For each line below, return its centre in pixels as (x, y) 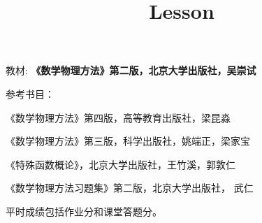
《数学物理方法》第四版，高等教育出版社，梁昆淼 (118, 117)
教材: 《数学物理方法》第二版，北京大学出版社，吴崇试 (131, 70)
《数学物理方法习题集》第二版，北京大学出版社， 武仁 (130, 188)
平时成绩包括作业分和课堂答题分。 (84, 211)
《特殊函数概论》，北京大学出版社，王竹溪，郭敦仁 (121, 164)
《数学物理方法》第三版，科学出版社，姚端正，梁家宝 (128, 141)
